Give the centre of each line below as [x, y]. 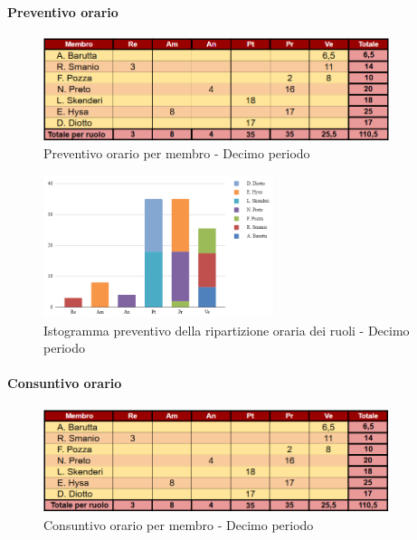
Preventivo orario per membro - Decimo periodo [177, 153]
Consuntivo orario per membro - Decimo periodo [179, 524]
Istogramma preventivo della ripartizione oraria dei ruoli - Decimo [227, 330]
